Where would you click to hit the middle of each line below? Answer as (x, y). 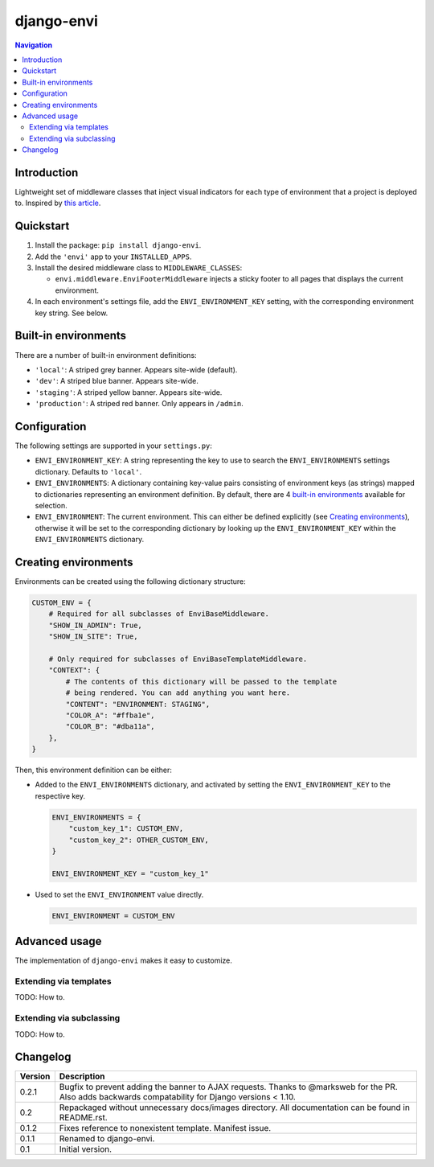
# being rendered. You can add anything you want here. (178, 693)
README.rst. (83, 1118)
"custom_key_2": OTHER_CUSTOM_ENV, (139, 840)
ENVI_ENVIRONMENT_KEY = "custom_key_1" (130, 873)
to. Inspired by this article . (58, 203)
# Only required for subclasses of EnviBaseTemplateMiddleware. (178, 659)
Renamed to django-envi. (107, 1139)
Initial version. (86, 1149)
